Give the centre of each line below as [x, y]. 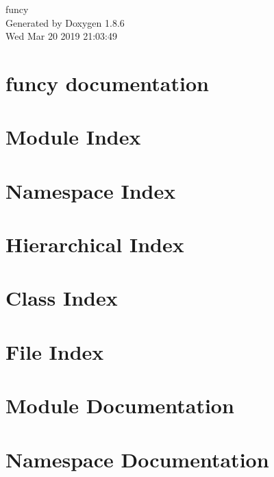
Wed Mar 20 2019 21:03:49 [61, 36]
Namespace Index [91, 190]
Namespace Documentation [137, 459]
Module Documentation [120, 405]
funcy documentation [107, 83]
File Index [55, 351]
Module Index [73, 137]
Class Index [62, 298]
